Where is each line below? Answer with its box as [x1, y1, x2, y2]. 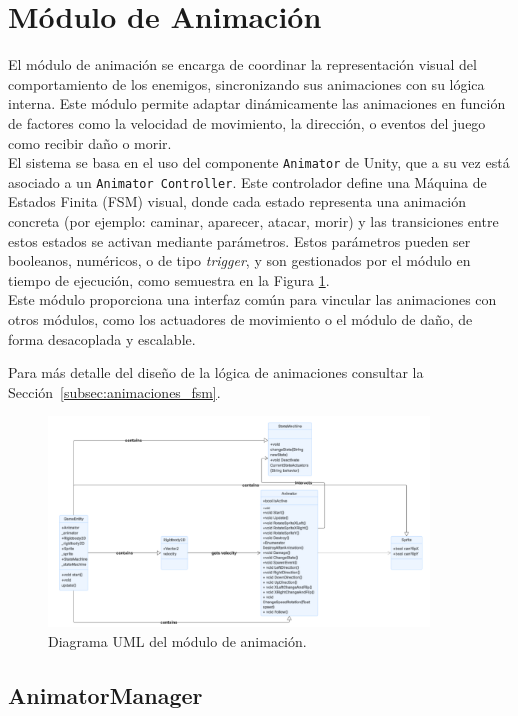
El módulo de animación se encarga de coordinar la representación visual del [8, 54, 477, 75]
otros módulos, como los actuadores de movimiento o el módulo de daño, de [8, 308, 473, 329]
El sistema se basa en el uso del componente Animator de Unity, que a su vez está [8, 152, 510, 173]
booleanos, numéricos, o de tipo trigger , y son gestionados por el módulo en [8, 250, 471, 271]
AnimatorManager [8, 679, 203, 710]
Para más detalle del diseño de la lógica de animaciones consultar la [8, 362, 424, 383]
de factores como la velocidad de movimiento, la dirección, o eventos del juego [8, 112, 486, 133]
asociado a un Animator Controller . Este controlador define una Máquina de [8, 171, 487, 192]
